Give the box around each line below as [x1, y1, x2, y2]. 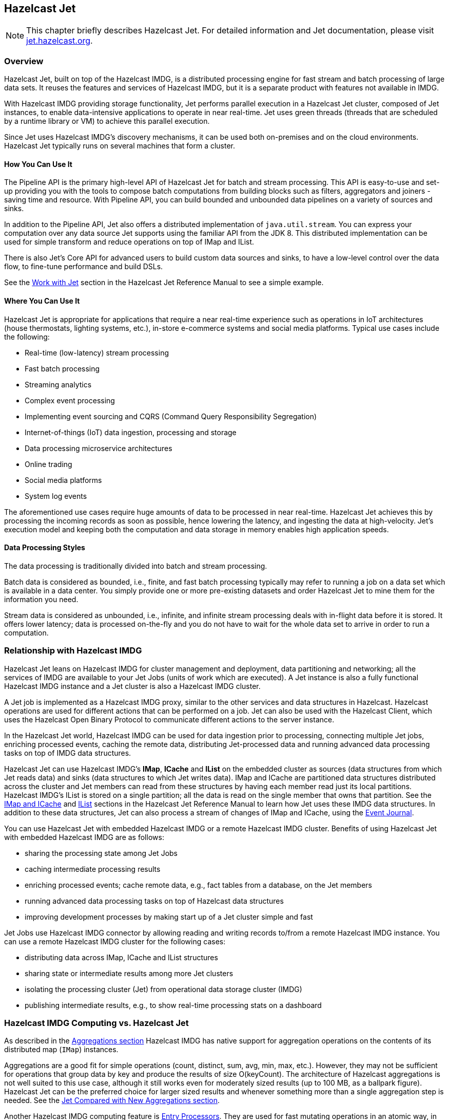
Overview [4, 55, 44, 66]
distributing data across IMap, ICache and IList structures [25, 953, 218, 962]
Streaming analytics [25, 380, 92, 389]
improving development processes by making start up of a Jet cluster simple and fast [25, 912, 313, 921]
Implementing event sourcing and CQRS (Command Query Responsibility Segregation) [25, 412, 317, 421]
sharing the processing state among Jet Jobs [25, 848, 178, 857]
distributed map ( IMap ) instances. [4, 1045, 119, 1054]
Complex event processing [25, 396, 115, 405]
